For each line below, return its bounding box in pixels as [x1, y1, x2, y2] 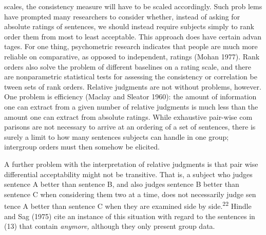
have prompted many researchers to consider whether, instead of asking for [4, 11, 240, 22]
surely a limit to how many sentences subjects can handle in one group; [4, 131, 229, 142]
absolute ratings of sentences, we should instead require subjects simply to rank [4, 21, 254, 32]
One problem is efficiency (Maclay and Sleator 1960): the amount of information [4, 91, 257, 102]
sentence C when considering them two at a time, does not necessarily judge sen [4, 188, 256, 199]
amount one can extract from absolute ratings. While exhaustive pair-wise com [4, 111, 253, 122]
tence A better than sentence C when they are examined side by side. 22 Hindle [4, 199, 252, 211]
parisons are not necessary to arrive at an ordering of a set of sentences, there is [4, 121, 256, 132]
